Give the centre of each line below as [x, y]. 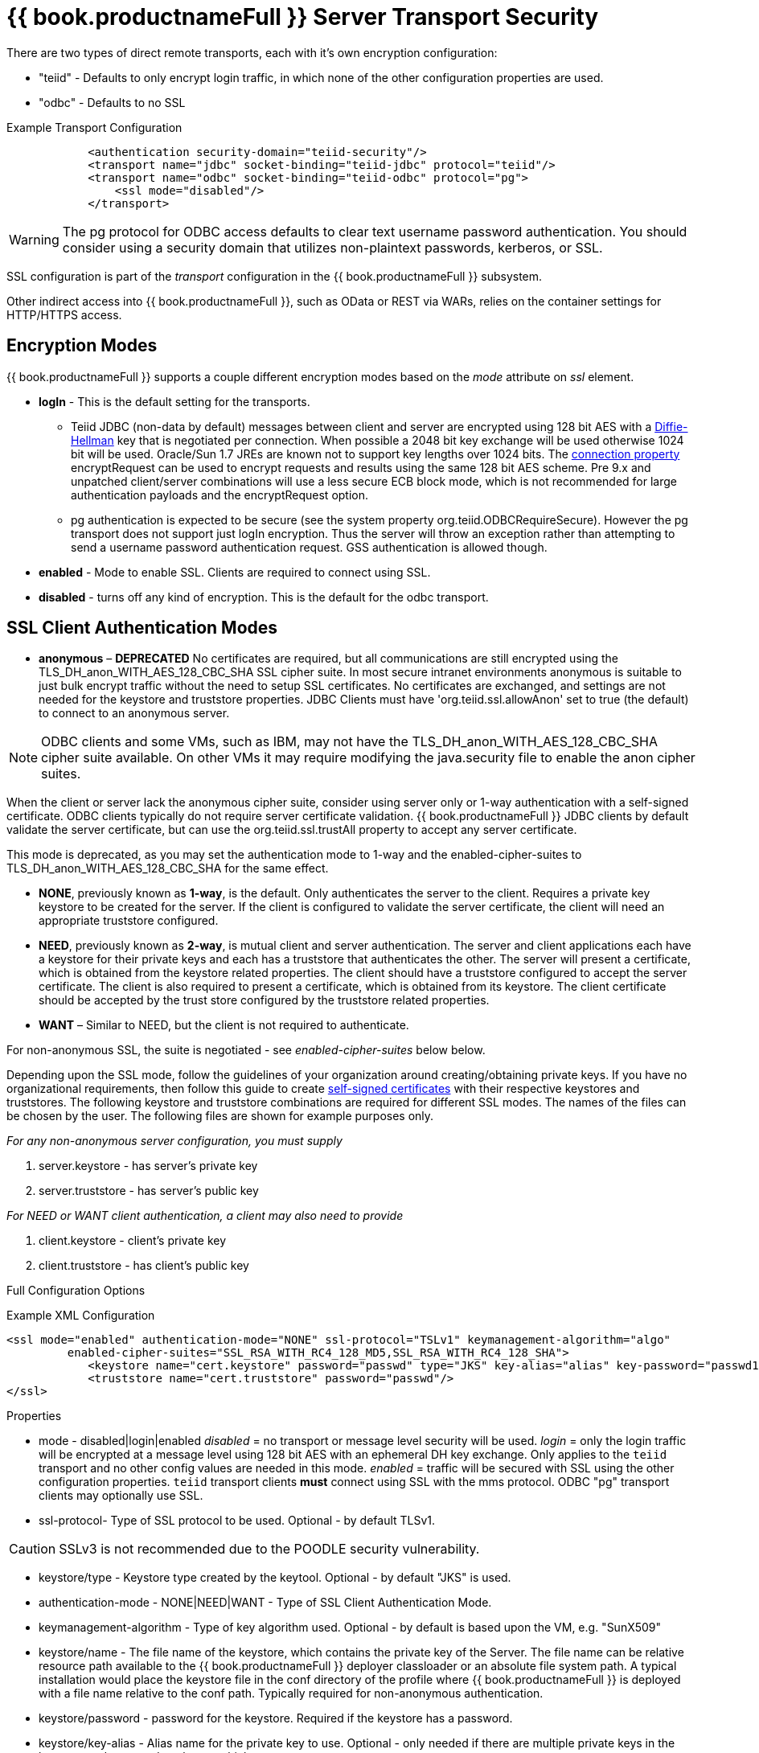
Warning [34, 239]
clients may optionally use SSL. [121, 1496]
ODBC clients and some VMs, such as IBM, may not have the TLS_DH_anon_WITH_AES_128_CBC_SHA [349, 742]
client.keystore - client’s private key [133, 1241]
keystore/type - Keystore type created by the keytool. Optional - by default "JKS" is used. [275, 1578]
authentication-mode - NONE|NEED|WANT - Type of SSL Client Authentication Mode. [265, 1603]
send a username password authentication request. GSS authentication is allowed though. [309, 547]
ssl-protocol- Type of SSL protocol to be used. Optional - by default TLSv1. [237, 1521]
